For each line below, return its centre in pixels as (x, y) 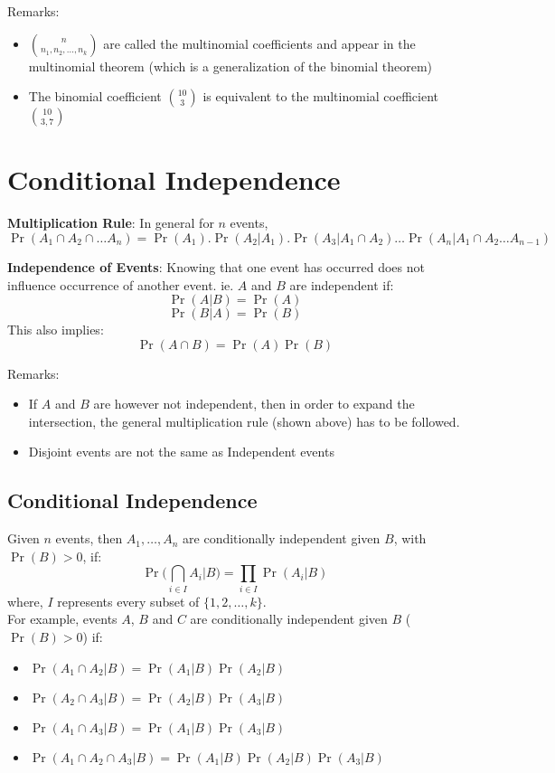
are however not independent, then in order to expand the (254, 404)
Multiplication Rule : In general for (111, 223)
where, (25, 601)
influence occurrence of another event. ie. (121, 284)
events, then (89, 538)
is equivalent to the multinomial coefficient (320, 96)
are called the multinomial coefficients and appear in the (259, 43)
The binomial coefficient (95, 96)
